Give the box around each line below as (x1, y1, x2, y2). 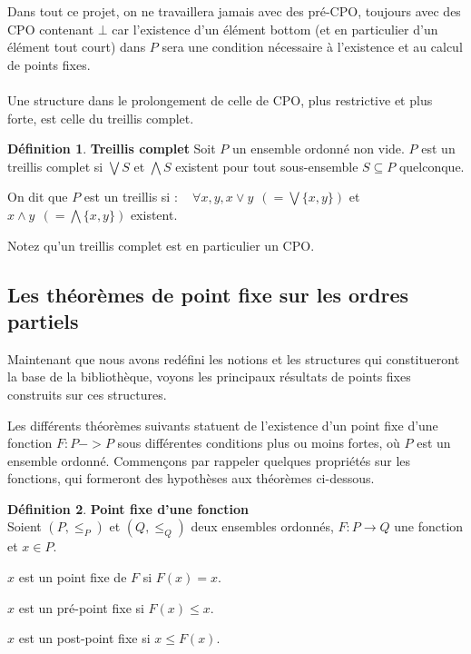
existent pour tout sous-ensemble (175, 156, 358, 175)
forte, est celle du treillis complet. (7, 108, 194, 127)
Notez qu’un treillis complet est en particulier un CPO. (7, 235, 315, 254)
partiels (7, 306, 79, 334)
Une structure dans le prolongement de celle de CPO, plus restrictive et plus (7, 90, 433, 109)
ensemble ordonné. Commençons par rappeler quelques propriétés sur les (7, 451, 411, 470)
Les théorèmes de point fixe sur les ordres (7, 280, 409, 308)
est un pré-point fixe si (18, 598, 144, 617)
